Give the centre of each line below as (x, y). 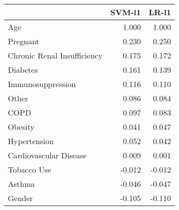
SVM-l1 (126, 12)
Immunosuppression (42, 84)
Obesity (21, 127)
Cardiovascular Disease (47, 155)
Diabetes (23, 70)
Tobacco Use (30, 169)
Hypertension (31, 141)
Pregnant (24, 41)
